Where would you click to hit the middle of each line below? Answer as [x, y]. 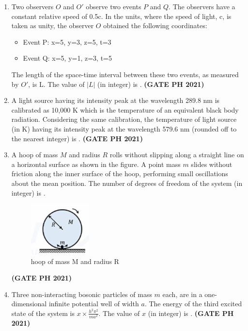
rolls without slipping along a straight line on [177, 155]
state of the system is [43, 313]
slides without [212, 164]
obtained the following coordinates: [155, 25]
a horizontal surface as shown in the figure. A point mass [96, 164]
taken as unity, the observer [53, 25]
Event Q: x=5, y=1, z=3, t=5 [67, 58]
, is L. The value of [56, 84]
